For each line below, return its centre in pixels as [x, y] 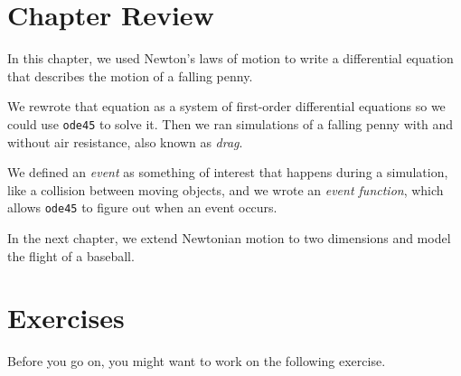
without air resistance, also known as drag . [125, 141]
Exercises [66, 318]
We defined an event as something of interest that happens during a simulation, [228, 172]
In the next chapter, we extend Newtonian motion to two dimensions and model [229, 238]
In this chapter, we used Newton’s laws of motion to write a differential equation [230, 58]
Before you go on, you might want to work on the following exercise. [197, 361]
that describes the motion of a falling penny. [130, 75]
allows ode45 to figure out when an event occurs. [142, 207]
